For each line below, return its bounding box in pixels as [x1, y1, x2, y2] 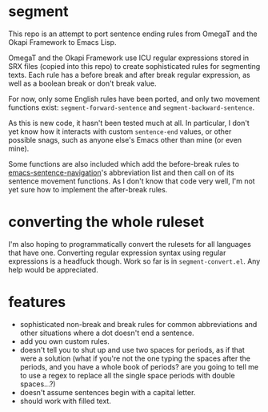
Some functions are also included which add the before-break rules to [8, 159, 240, 168]
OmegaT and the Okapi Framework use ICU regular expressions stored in [8, 53, 250, 63]
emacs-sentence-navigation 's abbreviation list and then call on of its [8, 168, 234, 177]
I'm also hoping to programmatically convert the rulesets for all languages [8, 239, 252, 248]
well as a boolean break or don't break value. [8, 79, 158, 88]
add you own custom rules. [19, 336, 110, 346]
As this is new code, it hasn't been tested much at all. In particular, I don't [8, 118, 250, 127]
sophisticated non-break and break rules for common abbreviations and [19, 319, 258, 329]
